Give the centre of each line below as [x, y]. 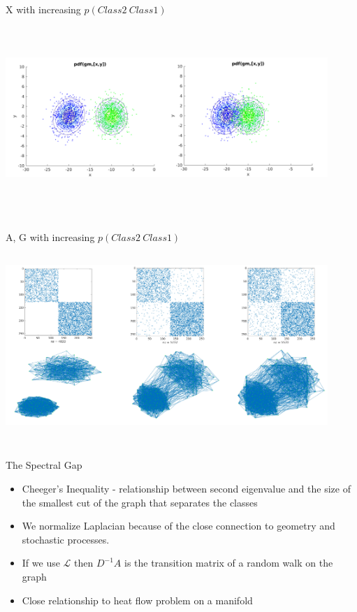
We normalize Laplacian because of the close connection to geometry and [178, 526]
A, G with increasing [50, 237]
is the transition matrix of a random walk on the [228, 563]
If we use [41, 563]
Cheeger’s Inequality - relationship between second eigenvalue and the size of [186, 488]
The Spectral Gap [44, 465]
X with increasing [43, 9]
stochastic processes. [66, 539]
